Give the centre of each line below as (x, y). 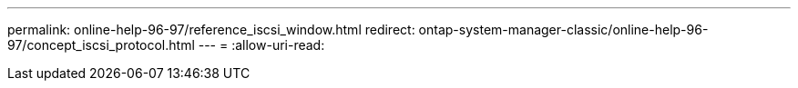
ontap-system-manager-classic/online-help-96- (563, 29)
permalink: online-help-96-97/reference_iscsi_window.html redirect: (211, 29)
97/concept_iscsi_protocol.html (101, 45)
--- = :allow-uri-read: (261, 45)
